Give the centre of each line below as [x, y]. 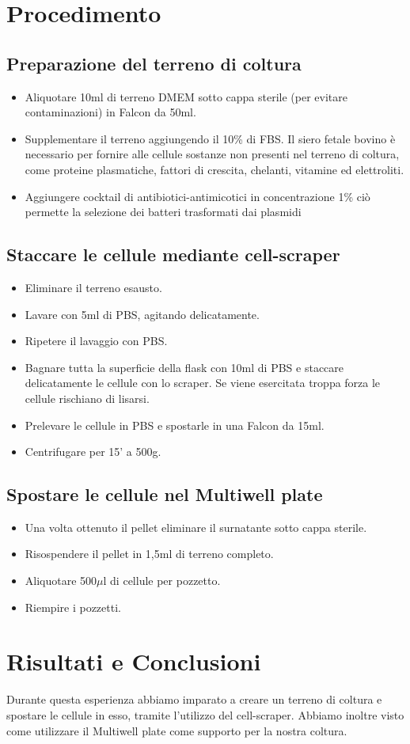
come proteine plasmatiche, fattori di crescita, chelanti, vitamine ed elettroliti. [214, 169]
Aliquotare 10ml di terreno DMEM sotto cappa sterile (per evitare [186, 96]
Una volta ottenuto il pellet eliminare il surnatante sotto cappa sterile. [196, 527]
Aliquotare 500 [61, 581]
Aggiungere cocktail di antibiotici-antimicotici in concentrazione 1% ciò [197, 196]
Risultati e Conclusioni [134, 661]
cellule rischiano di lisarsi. [87, 398]
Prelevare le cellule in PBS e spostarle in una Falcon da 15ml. [175, 425]
